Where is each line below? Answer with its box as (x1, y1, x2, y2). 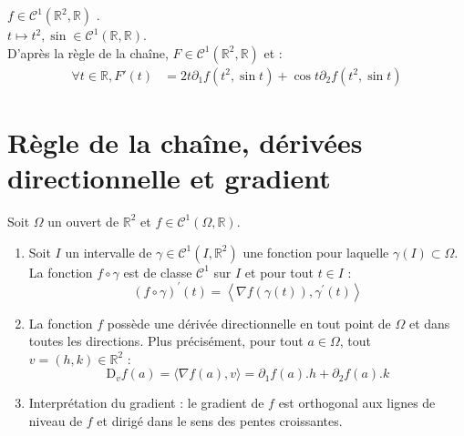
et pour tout (244, 262, 314, 281)
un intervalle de (65, 242, 152, 261)
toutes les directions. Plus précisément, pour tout (28, 331, 304, 350)
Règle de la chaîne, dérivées (7, 123, 363, 160)
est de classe (123, 262, 192, 281)
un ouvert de (47, 211, 119, 230)
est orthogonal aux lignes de (278, 393, 436, 412)
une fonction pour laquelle (242, 242, 389, 261)
